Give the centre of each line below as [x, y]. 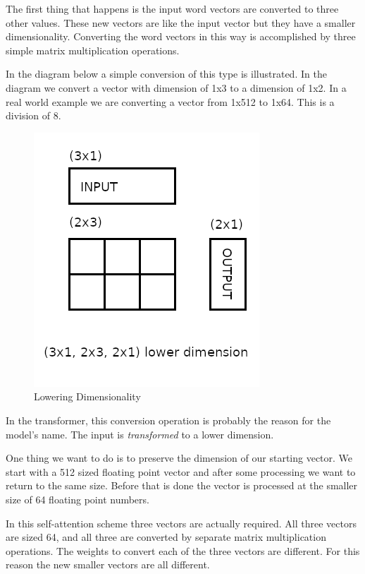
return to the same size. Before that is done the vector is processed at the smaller [182, 485]
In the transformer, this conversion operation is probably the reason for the [168, 420]
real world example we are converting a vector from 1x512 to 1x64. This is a [170, 101]
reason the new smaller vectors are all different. [108, 564]
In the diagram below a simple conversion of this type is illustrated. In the [166, 74]
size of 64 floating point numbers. [78, 499]
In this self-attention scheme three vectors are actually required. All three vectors [181, 523]
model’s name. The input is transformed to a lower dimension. [140, 434]
